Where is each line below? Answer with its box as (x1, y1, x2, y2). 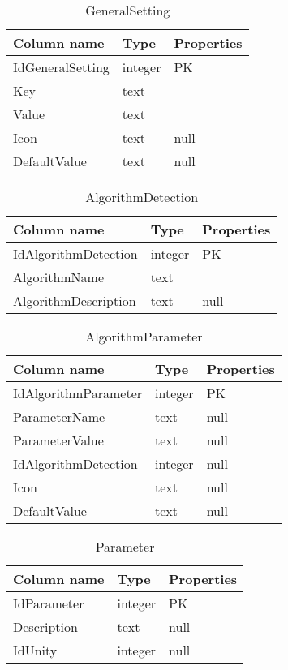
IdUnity (13, 641, 58, 659)
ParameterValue (13, 431, 104, 449)
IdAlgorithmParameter (13, 384, 143, 402)
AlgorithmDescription (13, 291, 136, 310)
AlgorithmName (13, 268, 105, 286)
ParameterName (13, 407, 105, 426)
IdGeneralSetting (13, 58, 110, 76)
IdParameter (13, 594, 84, 612)
